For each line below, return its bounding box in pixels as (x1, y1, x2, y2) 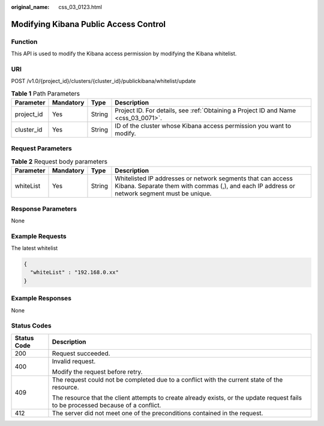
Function (11, 37, 38, 46)
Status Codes (11, 321, 52, 330)
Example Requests (11, 232, 67, 240)
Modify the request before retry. (52, 367, 143, 376)
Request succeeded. (52, 349, 110, 358)
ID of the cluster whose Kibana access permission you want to (115, 122, 292, 130)
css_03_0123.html (58, 4, 102, 10)
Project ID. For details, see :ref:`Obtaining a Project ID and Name (115, 106, 296, 115)
